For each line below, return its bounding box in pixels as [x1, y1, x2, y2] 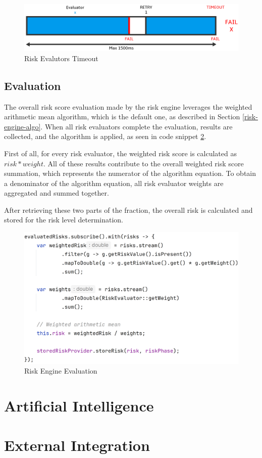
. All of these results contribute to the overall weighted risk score [43, 158, 244, 168]
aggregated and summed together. [4, 188, 109, 198]
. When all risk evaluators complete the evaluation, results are [40, 121, 233, 131]
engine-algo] [4, 121, 41, 131]
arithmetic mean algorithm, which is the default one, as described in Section [4, 111, 240, 122]
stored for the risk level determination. [4, 214, 123, 225]
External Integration [4, 435, 150, 455]
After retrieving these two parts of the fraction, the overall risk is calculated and [4, 204, 253, 215]
